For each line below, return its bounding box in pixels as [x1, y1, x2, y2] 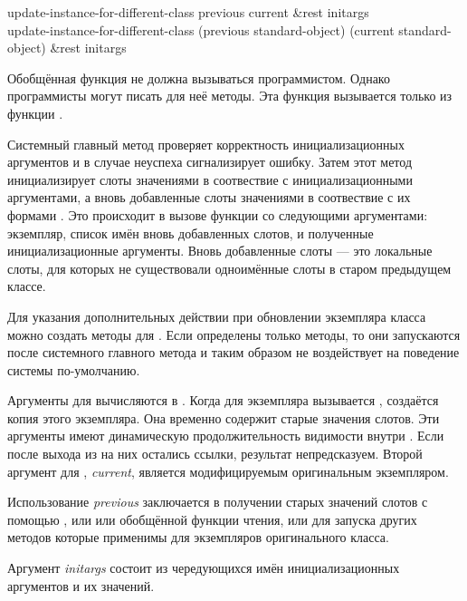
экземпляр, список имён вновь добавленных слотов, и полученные [7, 223, 374, 242]
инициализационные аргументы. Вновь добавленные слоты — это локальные [7, 241, 433, 260]
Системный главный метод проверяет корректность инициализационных [7, 134, 405, 153]
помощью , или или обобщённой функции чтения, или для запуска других [7, 509, 417, 528]
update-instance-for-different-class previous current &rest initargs [7, 3, 369, 21]
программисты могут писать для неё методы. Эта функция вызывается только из [7, 86, 453, 105]
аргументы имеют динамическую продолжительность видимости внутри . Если [7, 426, 444, 445]
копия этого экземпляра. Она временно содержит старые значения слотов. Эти [7, 408, 440, 427]
